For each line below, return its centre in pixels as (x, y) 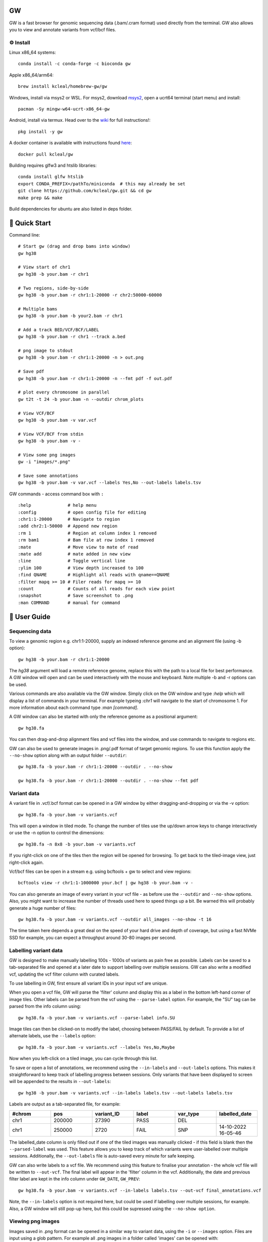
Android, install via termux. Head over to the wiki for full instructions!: (80, 120)
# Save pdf (31, 372)
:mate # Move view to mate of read (78, 547)
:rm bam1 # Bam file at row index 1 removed (86, 540)
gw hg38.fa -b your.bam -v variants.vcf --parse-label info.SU (97, 1018)
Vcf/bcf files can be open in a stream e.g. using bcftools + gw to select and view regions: (100, 871)
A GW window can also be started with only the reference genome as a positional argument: (103, 717)
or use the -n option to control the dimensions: (57, 833)
